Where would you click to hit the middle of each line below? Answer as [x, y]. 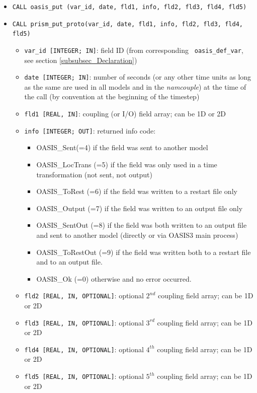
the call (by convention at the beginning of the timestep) [112, 96]
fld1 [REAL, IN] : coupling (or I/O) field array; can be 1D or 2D [125, 114]
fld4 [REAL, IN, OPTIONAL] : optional [84, 349]
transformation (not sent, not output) [94, 174]
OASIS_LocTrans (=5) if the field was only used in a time [127, 164]
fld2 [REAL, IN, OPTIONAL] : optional [84, 296]
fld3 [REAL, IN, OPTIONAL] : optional [84, 322]
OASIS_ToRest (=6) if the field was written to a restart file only [137, 191]
